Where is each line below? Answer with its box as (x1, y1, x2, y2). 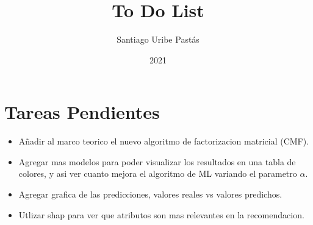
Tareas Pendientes (4, 99, 160, 124)
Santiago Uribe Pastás (117, 33, 200, 46)
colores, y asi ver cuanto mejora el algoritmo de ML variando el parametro (18, 167, 297, 180)
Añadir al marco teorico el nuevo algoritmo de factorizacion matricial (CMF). (18, 135, 309, 148)
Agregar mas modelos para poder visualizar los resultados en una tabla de (18, 155, 296, 168)
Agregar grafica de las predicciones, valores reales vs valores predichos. (18, 188, 282, 201)
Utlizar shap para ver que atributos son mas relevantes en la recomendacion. (18, 208, 304, 221)
